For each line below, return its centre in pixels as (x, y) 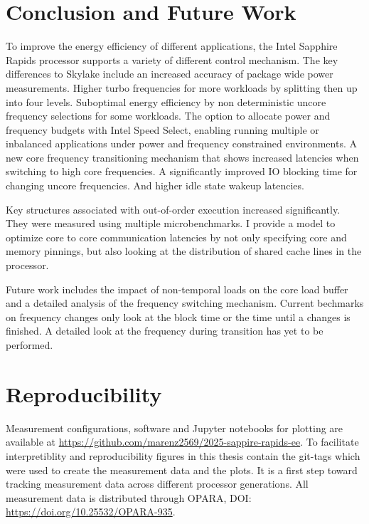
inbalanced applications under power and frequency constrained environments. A (181, 143)
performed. (30, 345)
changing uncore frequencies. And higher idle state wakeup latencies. (155, 185)
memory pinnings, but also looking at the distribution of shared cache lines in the (184, 251)
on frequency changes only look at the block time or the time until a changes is (178, 316)
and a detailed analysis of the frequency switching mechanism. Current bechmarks (185, 303)
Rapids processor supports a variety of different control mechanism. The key (172, 59)
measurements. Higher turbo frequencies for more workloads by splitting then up (182, 87)
